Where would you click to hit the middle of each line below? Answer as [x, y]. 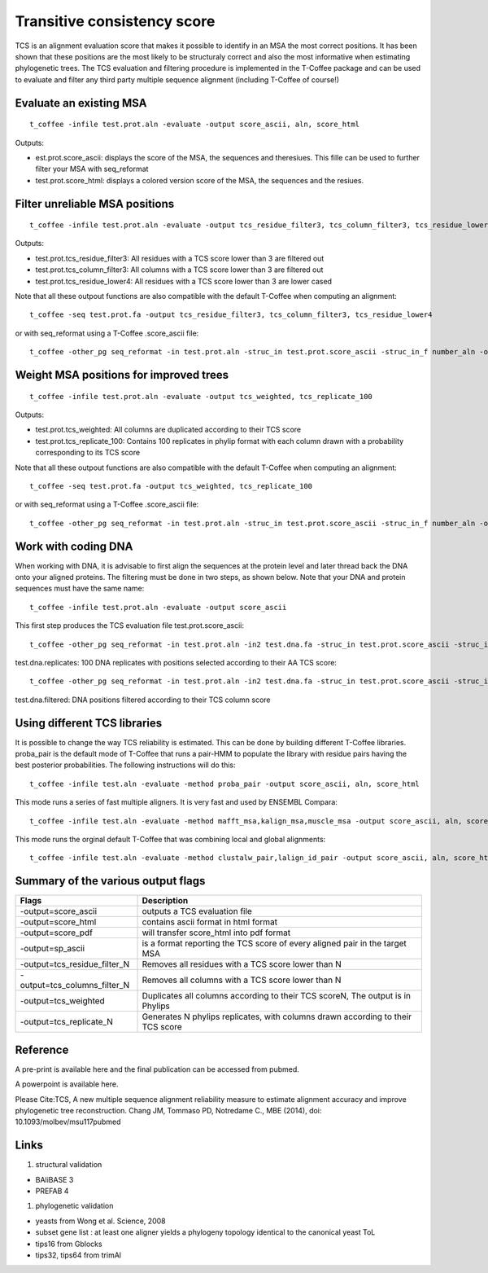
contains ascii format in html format [210, 922]
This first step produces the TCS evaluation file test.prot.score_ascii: [129, 626]
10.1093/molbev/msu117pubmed [68, 1122]
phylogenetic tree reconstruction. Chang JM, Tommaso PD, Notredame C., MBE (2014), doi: [168, 1111]
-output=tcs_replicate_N [67, 1022]
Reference [42, 1049]
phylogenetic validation [74, 1206]
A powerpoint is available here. [67, 1084]
